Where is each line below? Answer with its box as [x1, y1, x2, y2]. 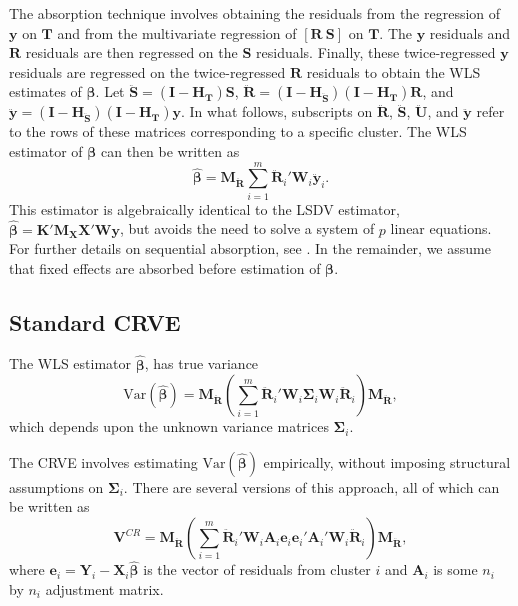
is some [433, 559, 478, 580]
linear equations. [390, 218, 492, 239]
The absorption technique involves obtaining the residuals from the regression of [9, 3, 501, 23]
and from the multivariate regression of [57, 22, 297, 43]
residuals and [429, 22, 511, 43]
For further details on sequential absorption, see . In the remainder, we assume [9, 238, 491, 259]
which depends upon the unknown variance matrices [9, 416, 329, 437]
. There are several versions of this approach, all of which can [123, 476, 500, 497]
